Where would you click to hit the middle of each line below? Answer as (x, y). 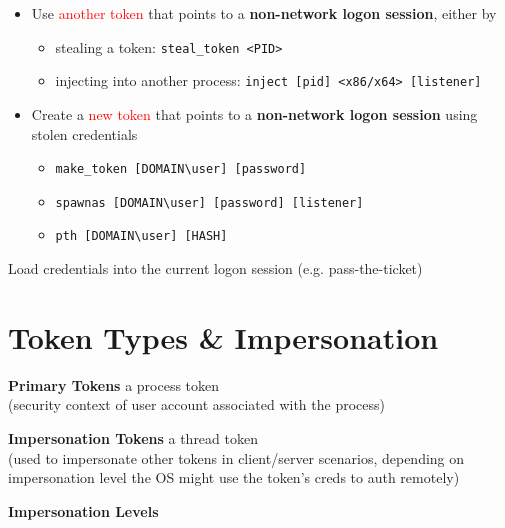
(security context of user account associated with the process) (196, 404)
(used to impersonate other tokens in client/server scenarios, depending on (236, 457)
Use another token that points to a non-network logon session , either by (264, 13)
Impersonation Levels (83, 510)
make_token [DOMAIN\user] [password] (181, 169)
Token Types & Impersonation (223, 336)
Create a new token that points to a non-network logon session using (254, 113)
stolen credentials (84, 133)
